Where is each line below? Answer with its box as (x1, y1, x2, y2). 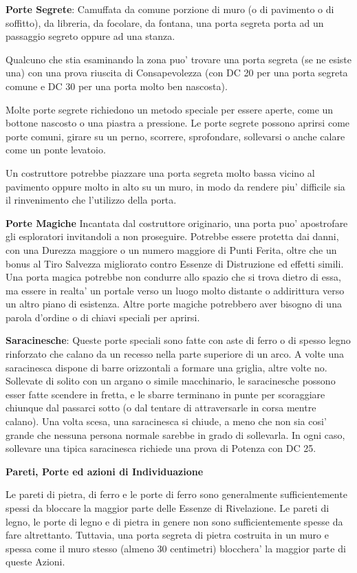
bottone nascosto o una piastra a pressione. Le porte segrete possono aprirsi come (6, 116, 350, 130)
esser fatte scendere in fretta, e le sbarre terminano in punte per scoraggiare (6, 387, 325, 401)
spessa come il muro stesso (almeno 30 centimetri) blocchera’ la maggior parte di (6, 541, 346, 555)
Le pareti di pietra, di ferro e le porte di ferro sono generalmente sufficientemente (6, 487, 347, 501)
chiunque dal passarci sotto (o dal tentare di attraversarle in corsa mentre (6, 400, 316, 415)
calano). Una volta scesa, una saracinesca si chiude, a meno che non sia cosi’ (6, 414, 327, 429)
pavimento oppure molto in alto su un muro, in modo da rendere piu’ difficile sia (6, 179, 345, 193)
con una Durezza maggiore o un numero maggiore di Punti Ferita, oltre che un (6, 242, 337, 257)
